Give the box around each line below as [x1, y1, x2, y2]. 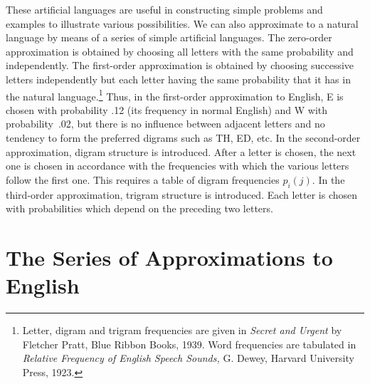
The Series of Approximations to [6, 242, 333, 271]
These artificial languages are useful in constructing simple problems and [6, 2, 323, 16]
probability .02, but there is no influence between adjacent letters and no [6, 116, 325, 131]
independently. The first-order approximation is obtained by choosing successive [6, 58, 354, 73]
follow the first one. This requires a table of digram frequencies [6, 172, 280, 187]
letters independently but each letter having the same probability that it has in [6, 71, 351, 86]
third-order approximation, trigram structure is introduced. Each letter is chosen [6, 187, 358, 202]
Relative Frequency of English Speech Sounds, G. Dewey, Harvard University [22, 351, 354, 365]
